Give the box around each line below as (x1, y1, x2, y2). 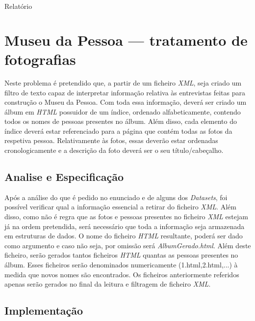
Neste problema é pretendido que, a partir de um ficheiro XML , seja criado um (4, 77, 242, 88)
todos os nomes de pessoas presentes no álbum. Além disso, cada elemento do (4, 116, 237, 126)
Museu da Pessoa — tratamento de (4, 29, 248, 50)
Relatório (4, 1, 32, 11)
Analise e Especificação (4, 169, 124, 184)
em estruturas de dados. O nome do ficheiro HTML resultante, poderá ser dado (4, 231, 243, 241)
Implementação (4, 303, 83, 318)
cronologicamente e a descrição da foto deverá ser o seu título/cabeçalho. (4, 145, 224, 155)
